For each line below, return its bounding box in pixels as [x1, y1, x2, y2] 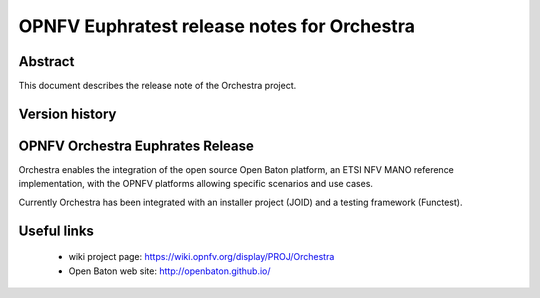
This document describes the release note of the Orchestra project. [18, 80, 297, 92]
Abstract [18, 53, 75, 70]
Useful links [18, 222, 95, 239]
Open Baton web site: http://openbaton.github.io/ [68, 265, 271, 277]
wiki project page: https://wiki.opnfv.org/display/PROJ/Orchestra [68, 251, 335, 263]
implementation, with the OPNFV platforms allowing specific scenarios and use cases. [18, 178, 374, 190]
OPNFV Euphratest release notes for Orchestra [18, 15, 415, 37]
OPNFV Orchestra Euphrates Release [18, 137, 255, 154]
